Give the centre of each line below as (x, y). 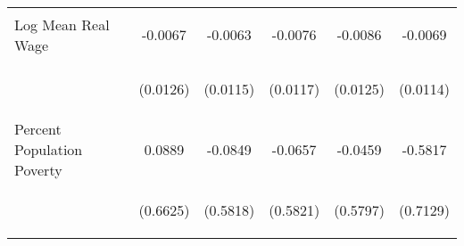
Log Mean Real (62, 24)
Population (49, 149)
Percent (38, 129)
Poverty (38, 170)
